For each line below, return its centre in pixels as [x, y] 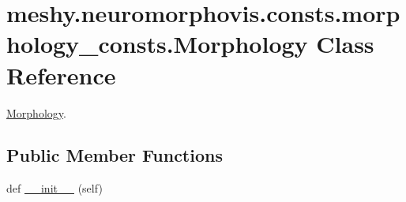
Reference [61, 75]
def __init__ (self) [55, 188]
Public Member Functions [115, 155]
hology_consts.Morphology [157, 44]
